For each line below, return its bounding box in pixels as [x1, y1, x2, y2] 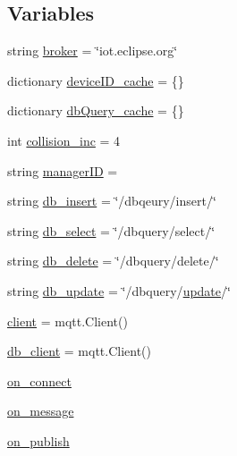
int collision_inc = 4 [7, 131, 121, 149]
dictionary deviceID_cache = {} [7, 71, 184, 89]
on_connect [7, 371, 72, 390]
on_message [7, 401, 74, 420]
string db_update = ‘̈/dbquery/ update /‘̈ [7, 281, 231, 300]
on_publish [7, 431, 70, 450]
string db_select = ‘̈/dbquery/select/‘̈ [7, 221, 216, 240]
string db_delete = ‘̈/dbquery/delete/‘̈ [7, 251, 219, 270]
